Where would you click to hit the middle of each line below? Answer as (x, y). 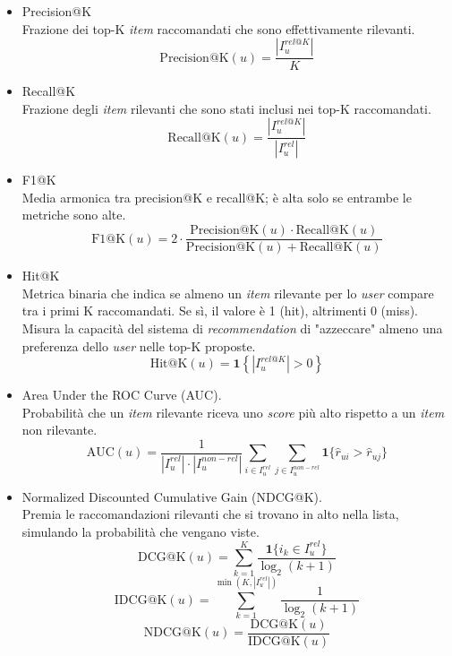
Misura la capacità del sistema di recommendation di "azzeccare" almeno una (232, 328)
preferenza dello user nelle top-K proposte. (139, 345)
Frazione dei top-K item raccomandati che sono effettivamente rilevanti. (218, 28)
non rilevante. (60, 430)
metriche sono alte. (74, 215)
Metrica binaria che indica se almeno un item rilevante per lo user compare (228, 293)
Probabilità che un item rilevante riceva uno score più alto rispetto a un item (233, 412)
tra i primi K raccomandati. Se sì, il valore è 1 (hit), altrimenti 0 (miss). (220, 311)
